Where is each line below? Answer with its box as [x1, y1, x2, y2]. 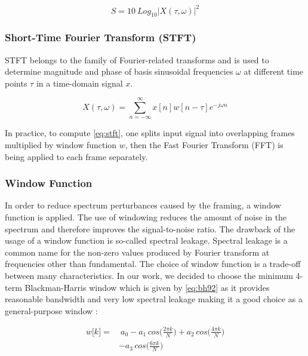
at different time [244, 65, 304, 78]
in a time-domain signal [36, 76, 123, 89]
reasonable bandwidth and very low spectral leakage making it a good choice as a [5, 293, 303, 305]
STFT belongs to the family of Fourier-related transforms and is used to [5, 53, 269, 66]
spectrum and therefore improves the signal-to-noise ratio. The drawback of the [5, 222, 295, 235]
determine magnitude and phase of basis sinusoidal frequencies [5, 65, 233, 78]
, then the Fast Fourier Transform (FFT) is [125, 139, 284, 151]
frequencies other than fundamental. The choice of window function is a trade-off [5, 257, 301, 270]
